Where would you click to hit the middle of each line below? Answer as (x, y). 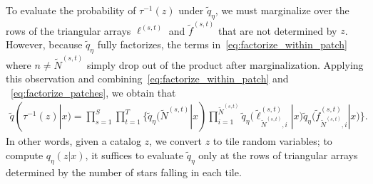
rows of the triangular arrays (68, 30)
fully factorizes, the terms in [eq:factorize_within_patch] (222, 44)
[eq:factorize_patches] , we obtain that (93, 92)
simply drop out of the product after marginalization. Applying (225, 64)
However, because (44, 44)
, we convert (176, 141)
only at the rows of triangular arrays (278, 155)
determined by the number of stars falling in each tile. (124, 172)
